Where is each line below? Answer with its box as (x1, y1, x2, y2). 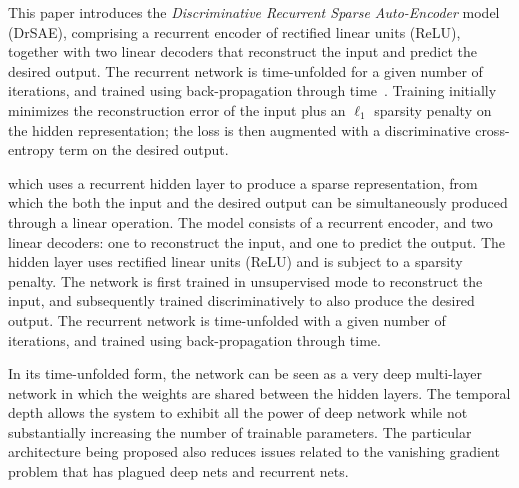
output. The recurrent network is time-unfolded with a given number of (8, 309, 446, 330)
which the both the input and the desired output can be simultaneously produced (8, 192, 508, 213)
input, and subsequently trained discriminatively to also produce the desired (8, 290, 475, 311)
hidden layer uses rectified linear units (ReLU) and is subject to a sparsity (8, 251, 463, 272)
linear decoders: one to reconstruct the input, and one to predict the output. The (8, 231, 505, 252)
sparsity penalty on (374, 99, 492, 120)
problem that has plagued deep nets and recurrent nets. (8, 461, 349, 482)
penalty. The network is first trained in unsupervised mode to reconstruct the (8, 270, 483, 291)
